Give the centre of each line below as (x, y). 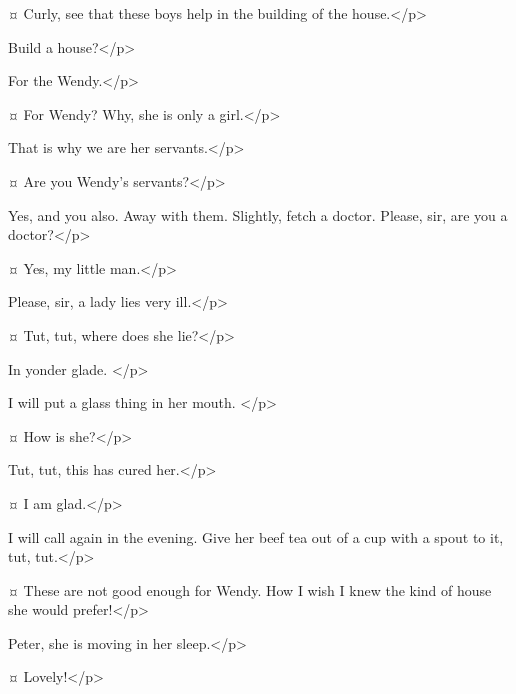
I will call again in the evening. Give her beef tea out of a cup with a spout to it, (256, 536)
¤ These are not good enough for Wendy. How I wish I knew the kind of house (250, 589)
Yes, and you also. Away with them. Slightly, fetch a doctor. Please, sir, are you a (258, 214)
